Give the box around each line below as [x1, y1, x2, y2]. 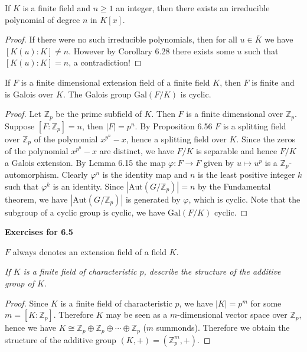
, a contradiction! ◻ [68, 56, 142, 69]
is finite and [252, 76, 295, 88]
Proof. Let [5, 107, 41, 120]
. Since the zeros [236, 132, 296, 145]
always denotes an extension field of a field [12, 245, 167, 258]
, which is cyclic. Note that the [188, 193, 301, 205]
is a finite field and [22, 2, 90, 14]
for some [250, 296, 282, 309]
